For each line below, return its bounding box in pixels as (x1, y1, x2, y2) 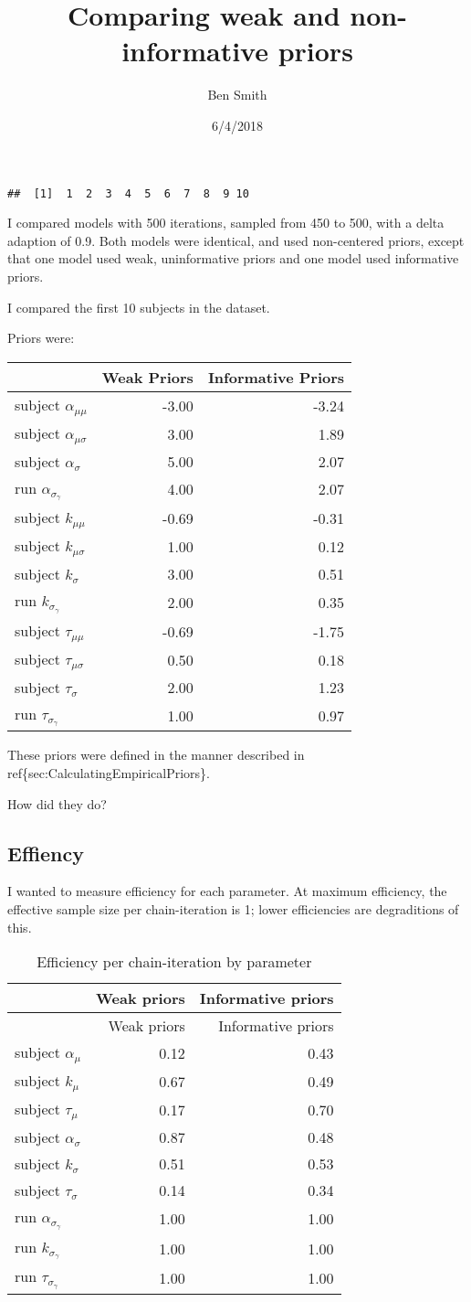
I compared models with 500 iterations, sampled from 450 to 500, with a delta (7, 213, 445, 232)
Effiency (7, 838, 84, 867)
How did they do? (7, 794, 107, 813)
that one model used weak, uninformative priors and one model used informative (7, 249, 459, 268)
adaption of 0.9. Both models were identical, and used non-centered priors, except (7, 230, 465, 250)
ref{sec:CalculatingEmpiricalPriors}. (7, 763, 211, 783)
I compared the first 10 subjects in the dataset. (7, 297, 270, 316)
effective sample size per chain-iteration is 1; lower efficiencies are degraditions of (7, 900, 459, 919)
